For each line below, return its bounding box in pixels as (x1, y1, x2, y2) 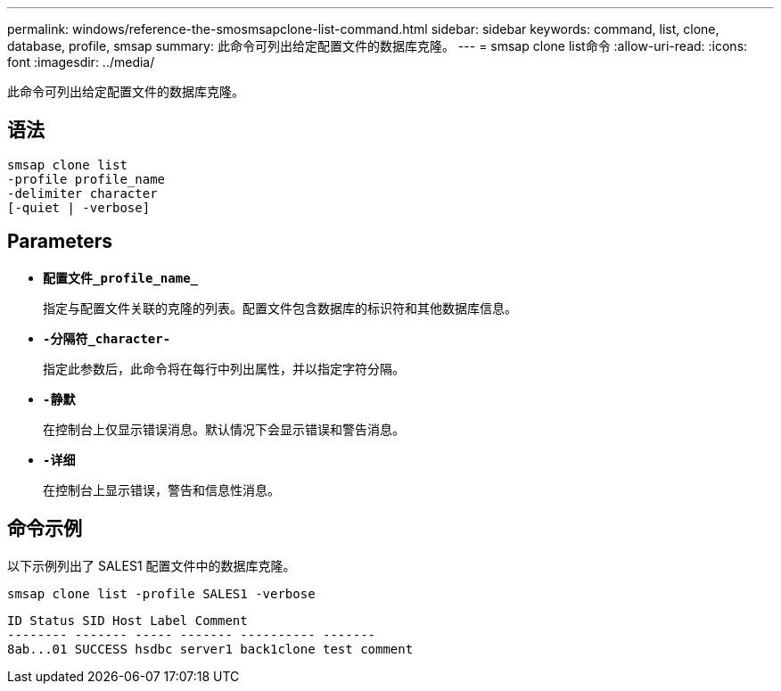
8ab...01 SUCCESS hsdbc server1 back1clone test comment (7, 641, 414, 656)
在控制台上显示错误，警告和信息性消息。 (43, 481, 280, 498)
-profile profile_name (7, 171, 166, 186)
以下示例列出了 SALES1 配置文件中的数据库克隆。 (7, 557, 296, 573)
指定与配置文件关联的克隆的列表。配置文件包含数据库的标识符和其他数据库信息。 (43, 300, 517, 316)
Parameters (7, 230, 112, 253)
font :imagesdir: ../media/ (7, 54, 155, 70)
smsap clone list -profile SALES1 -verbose (7, 586, 316, 601)
